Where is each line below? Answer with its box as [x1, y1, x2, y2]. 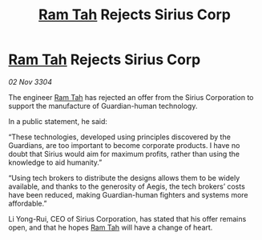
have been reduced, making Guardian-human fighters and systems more [8, 190, 248, 199]
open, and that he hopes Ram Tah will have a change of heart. [8, 222, 213, 232]
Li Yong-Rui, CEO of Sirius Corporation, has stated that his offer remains [8, 214, 247, 223]
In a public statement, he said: [8, 116, 108, 126]
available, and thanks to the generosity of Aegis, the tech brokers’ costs [8, 182, 246, 191]
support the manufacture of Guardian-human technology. [8, 101, 198, 110]
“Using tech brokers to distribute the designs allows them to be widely [8, 173, 240, 182]
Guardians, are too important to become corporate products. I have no [8, 140, 240, 150]
